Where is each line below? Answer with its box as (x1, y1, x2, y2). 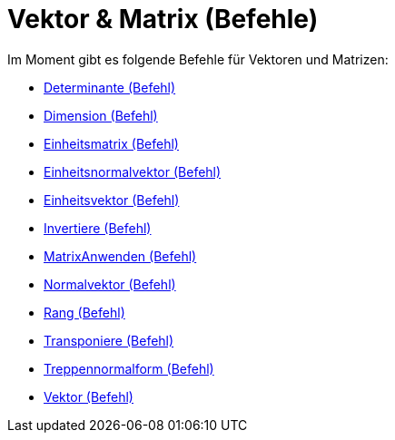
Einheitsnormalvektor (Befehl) (44, 163, 222, 180)
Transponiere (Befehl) (44, 332, 174, 348)
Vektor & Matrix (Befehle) (7, 4, 319, 34)
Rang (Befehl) (44, 304, 125, 320)
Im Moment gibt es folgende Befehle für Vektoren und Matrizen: (7, 51, 389, 67)
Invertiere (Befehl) (44, 220, 152, 236)
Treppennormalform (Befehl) (44, 360, 214, 376)
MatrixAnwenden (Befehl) (44, 248, 197, 264)
